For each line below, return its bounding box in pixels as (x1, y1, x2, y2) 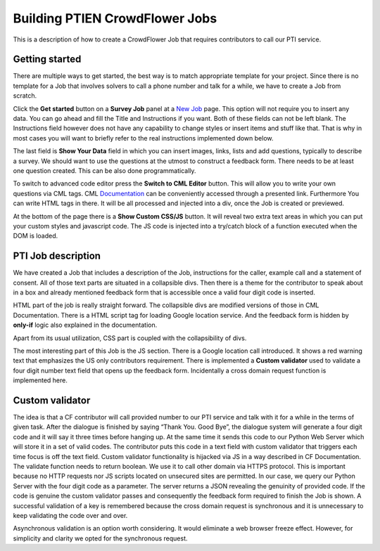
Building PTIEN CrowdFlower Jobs (13, 11, 217, 26)
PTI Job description (13, 250, 101, 262)
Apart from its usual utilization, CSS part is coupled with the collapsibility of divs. (13, 334, 247, 342)
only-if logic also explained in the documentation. (13, 320, 158, 330)
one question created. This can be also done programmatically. (13, 166, 196, 175)
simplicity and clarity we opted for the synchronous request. (13, 534, 188, 543)
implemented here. (13, 376, 68, 384)
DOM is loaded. (13, 232, 58, 240)
